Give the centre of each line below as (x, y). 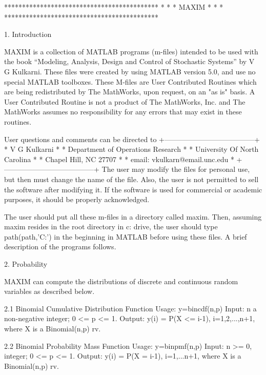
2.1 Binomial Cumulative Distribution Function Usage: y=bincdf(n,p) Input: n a (130, 308)
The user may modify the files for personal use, (176, 169)
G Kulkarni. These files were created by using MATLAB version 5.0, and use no (130, 71)
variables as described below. (49, 291)
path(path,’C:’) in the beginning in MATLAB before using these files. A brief (126, 236)
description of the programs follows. (60, 246)
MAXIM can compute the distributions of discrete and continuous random (121, 281)
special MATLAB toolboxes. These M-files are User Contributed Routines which (130, 81)
